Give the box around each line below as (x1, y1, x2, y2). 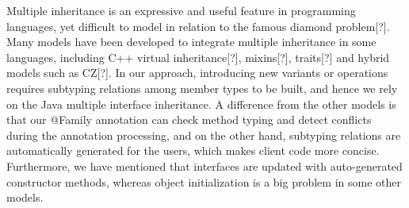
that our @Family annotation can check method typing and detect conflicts (6, 111, 372, 128)
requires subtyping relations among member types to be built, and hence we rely (6, 79, 398, 96)
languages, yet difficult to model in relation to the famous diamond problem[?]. (6, 17, 390, 34)
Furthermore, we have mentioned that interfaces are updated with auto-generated (6, 157, 403, 174)
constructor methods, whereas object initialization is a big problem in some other (6, 173, 401, 190)
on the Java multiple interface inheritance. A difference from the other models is (6, 95, 396, 112)
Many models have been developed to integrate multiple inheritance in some (6, 33, 377, 50)
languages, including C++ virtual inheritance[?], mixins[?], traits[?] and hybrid (6, 48, 390, 65)
